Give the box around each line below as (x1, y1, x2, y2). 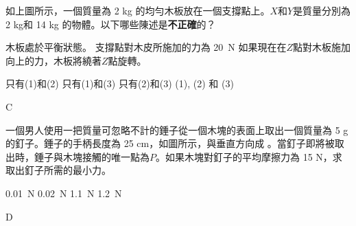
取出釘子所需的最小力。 (5, 163, 111, 177)
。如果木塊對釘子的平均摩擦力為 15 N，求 (156, 149, 342, 163)
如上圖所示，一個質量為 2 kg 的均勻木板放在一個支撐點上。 (5, 3, 270, 17)
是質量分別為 (293, 3, 351, 17)
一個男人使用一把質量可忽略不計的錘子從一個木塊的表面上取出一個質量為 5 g (5, 122, 348, 137)
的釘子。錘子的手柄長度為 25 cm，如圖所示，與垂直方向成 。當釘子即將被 (5, 136, 335, 150)
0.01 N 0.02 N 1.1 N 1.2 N (5, 185, 122, 200)
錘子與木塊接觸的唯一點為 (34, 149, 150, 163)
